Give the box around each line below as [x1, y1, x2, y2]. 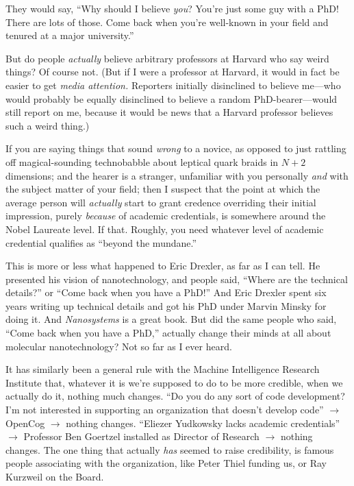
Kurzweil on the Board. [5, 470, 104, 483]
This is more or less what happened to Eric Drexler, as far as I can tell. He [5, 258, 320, 273]
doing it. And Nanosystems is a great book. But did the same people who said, [5, 312, 337, 326]
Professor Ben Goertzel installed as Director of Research [23, 429, 260, 444]
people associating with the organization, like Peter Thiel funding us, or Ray [5, 456, 327, 470]
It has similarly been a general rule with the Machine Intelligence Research [5, 362, 320, 376]
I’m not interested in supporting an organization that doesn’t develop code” [5, 402, 324, 417]
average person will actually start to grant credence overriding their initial [5, 195, 316, 209]
